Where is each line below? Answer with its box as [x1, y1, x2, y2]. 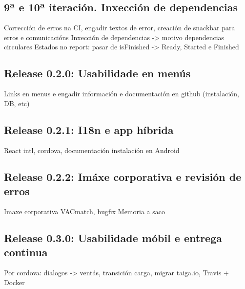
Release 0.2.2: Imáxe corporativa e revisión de [4, 169, 242, 184]
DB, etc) [4, 98, 30, 108]
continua [4, 245, 48, 260]
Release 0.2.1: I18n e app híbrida [4, 122, 174, 137]
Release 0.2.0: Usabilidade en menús [4, 66, 191, 81]
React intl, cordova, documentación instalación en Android [4, 145, 180, 155]
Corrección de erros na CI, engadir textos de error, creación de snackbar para [4, 22, 235, 33]
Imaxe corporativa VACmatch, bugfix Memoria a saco [4, 206, 165, 216]
